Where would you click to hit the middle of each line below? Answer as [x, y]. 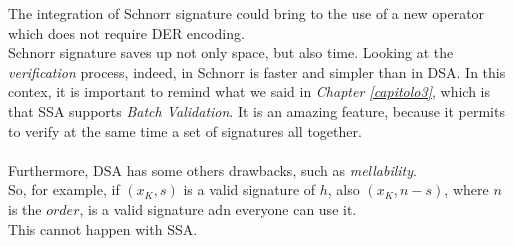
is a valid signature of [249, 189]
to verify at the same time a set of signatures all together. [185, 130]
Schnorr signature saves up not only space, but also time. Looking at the [231, 52]
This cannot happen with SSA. [103, 228]
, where [466, 189]
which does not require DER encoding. [126, 32]
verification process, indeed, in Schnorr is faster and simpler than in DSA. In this [257, 71]
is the [25, 208]
